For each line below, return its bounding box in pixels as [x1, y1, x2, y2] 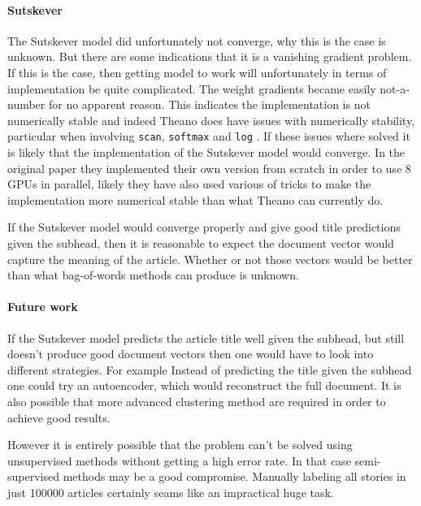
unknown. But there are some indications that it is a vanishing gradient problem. [7, 48, 412, 65]
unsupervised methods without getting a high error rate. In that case [7, 452, 351, 469]
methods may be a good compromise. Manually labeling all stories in [63, 468, 406, 485]
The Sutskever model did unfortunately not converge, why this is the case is [7, 32, 386, 49]
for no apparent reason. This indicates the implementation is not [48, 96, 371, 113]
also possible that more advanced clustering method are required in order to [7, 392, 386, 409]
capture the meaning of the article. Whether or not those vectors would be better [7, 250, 413, 267]
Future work [7, 298, 78, 315]
